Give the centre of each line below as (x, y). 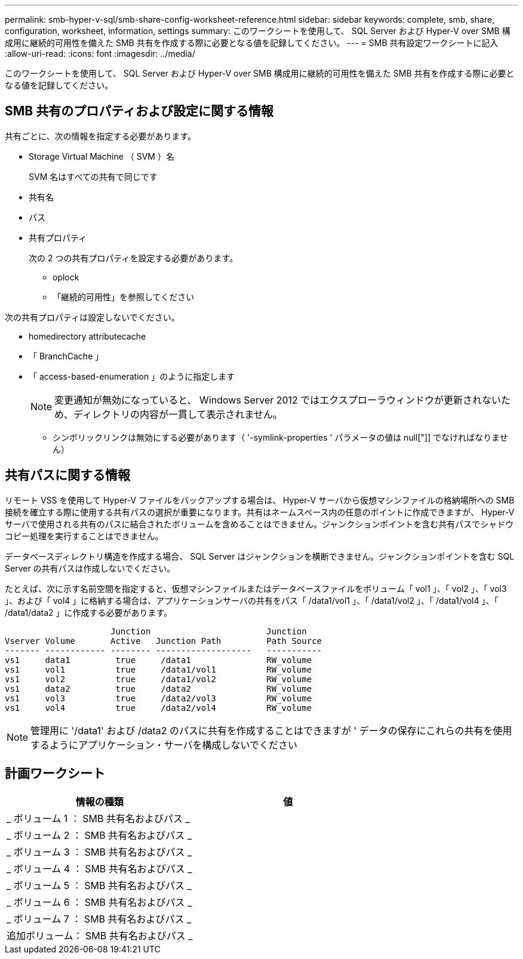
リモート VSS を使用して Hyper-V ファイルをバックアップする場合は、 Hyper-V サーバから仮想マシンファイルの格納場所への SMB (260, 500)
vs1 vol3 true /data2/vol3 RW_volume (159, 698)
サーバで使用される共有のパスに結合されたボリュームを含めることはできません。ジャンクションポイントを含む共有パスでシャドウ (259, 524)
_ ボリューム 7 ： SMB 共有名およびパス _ (99, 919)
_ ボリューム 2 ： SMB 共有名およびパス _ (99, 835)
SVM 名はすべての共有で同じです (93, 176)
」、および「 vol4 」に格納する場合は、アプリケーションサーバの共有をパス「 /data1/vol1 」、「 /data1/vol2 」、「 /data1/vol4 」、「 (252, 600)
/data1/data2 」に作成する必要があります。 (89, 612)
